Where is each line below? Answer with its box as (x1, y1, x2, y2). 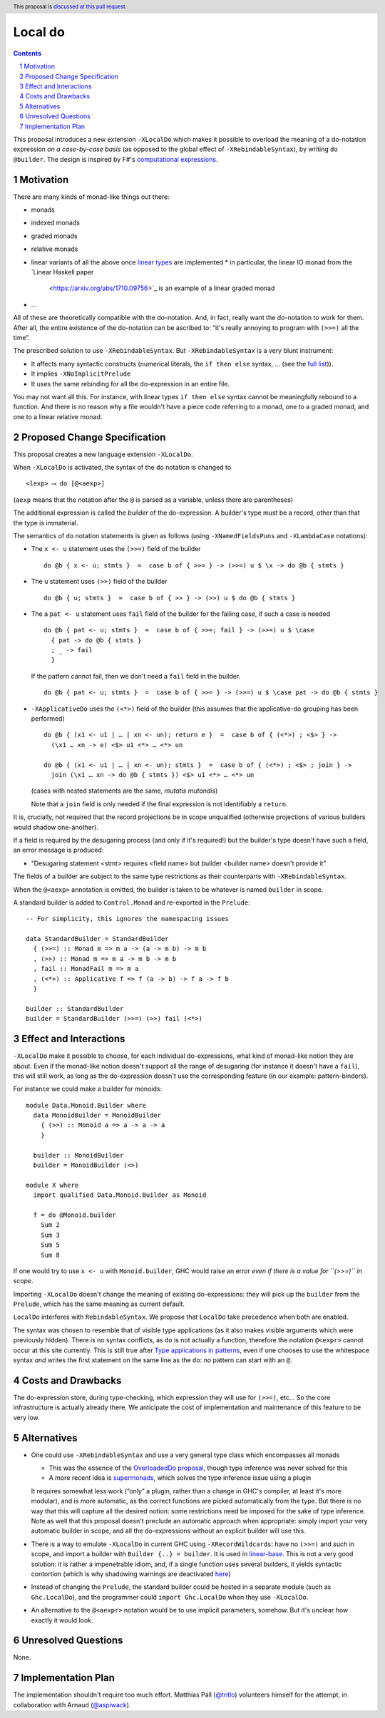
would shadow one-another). (13, 823, 99, 831)
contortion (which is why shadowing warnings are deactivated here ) (31, 1569, 231, 1578)
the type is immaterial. (13, 518, 78, 527)
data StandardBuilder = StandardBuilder (26, 935, 169, 943)
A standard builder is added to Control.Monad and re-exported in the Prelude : (13, 898, 250, 907)
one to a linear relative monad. (13, 412, 103, 421)
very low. (13, 1413, 41, 1421)
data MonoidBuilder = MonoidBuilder (33, 1111, 162, 1119)
